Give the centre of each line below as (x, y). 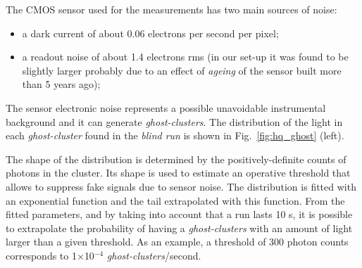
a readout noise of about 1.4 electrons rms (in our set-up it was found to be (185, 57)
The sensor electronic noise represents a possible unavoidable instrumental (166, 107)
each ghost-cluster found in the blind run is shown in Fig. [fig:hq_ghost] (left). (175, 135)
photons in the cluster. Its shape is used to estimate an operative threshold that (178, 173)
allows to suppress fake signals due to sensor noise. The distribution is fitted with (181, 186)
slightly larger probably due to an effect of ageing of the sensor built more (182, 70)
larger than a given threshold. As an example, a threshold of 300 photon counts (177, 242)
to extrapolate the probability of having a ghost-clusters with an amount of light (179, 228)
